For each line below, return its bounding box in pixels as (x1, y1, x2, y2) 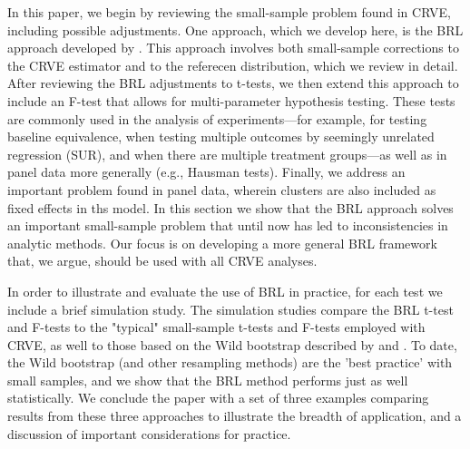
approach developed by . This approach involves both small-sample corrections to (7, 38, 459, 57)
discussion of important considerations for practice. (7, 424, 291, 443)
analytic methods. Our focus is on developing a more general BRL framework (7, 233, 437, 252)
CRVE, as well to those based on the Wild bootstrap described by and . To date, (7, 335, 457, 354)
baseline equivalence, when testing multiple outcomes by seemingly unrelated (7, 127, 435, 146)
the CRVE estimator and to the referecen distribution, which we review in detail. (7, 55, 458, 74)
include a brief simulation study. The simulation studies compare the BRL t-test (7, 299, 454, 318)
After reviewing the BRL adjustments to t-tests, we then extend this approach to (7, 73, 459, 93)
